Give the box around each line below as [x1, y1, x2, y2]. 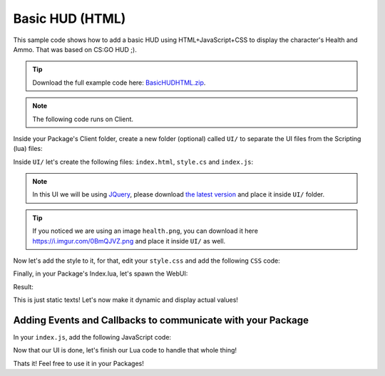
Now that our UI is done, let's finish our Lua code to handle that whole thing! [13, 346, 237, 355]
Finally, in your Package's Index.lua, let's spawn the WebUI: [13, 269, 188, 278]
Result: [13, 282, 34, 291]
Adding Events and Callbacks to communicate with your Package [13, 314, 309, 326]
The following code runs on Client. [32, 115, 134, 123]
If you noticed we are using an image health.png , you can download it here [32, 226, 258, 235]
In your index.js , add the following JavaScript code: [13, 333, 171, 342]
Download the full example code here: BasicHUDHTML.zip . [32, 78, 206, 87]
